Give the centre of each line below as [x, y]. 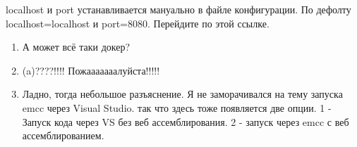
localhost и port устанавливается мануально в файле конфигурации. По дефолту [178, 9]
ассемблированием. [63, 135]
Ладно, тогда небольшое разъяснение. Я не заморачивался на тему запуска [182, 94]
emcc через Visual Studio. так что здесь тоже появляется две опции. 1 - [177, 107]
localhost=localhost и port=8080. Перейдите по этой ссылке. [138, 23]
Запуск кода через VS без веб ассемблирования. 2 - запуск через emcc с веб [186, 121]
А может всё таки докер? [76, 47]
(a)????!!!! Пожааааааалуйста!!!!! [91, 70]
